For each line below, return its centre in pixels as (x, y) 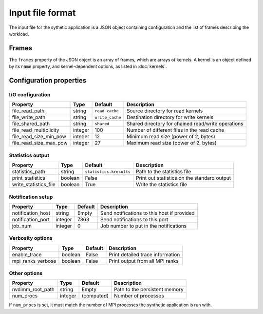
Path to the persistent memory (149, 290)
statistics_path (29, 172)
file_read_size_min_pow (39, 137)
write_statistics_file (34, 185)
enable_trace (27, 254)
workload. (19, 34)
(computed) (95, 296)
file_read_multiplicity (36, 130)
